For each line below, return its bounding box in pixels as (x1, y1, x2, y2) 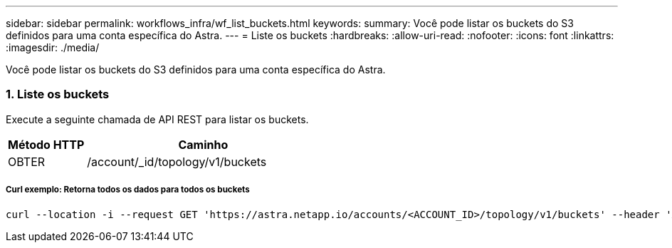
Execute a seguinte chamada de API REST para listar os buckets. (6, 113, 309, 125)
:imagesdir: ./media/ (6, 41, 100, 53)
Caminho (178, 137, 229, 152)
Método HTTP (8, 137, 85, 152)
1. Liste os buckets (6, 87, 110, 102)
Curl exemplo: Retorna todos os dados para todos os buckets (6, 185, 250, 195)
